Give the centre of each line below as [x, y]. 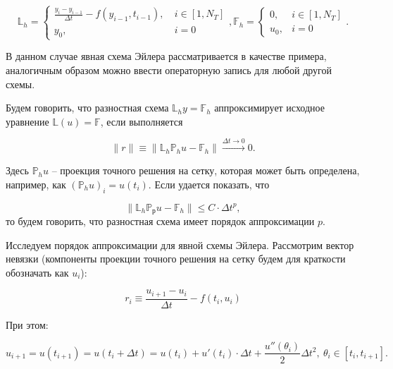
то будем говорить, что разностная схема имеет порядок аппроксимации [160, 220]
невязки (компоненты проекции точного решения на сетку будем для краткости [176, 259]
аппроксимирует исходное [269, 108]
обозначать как [37, 272]
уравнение [27, 121]
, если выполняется [142, 121]
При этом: [27, 324]
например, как [36, 184]
